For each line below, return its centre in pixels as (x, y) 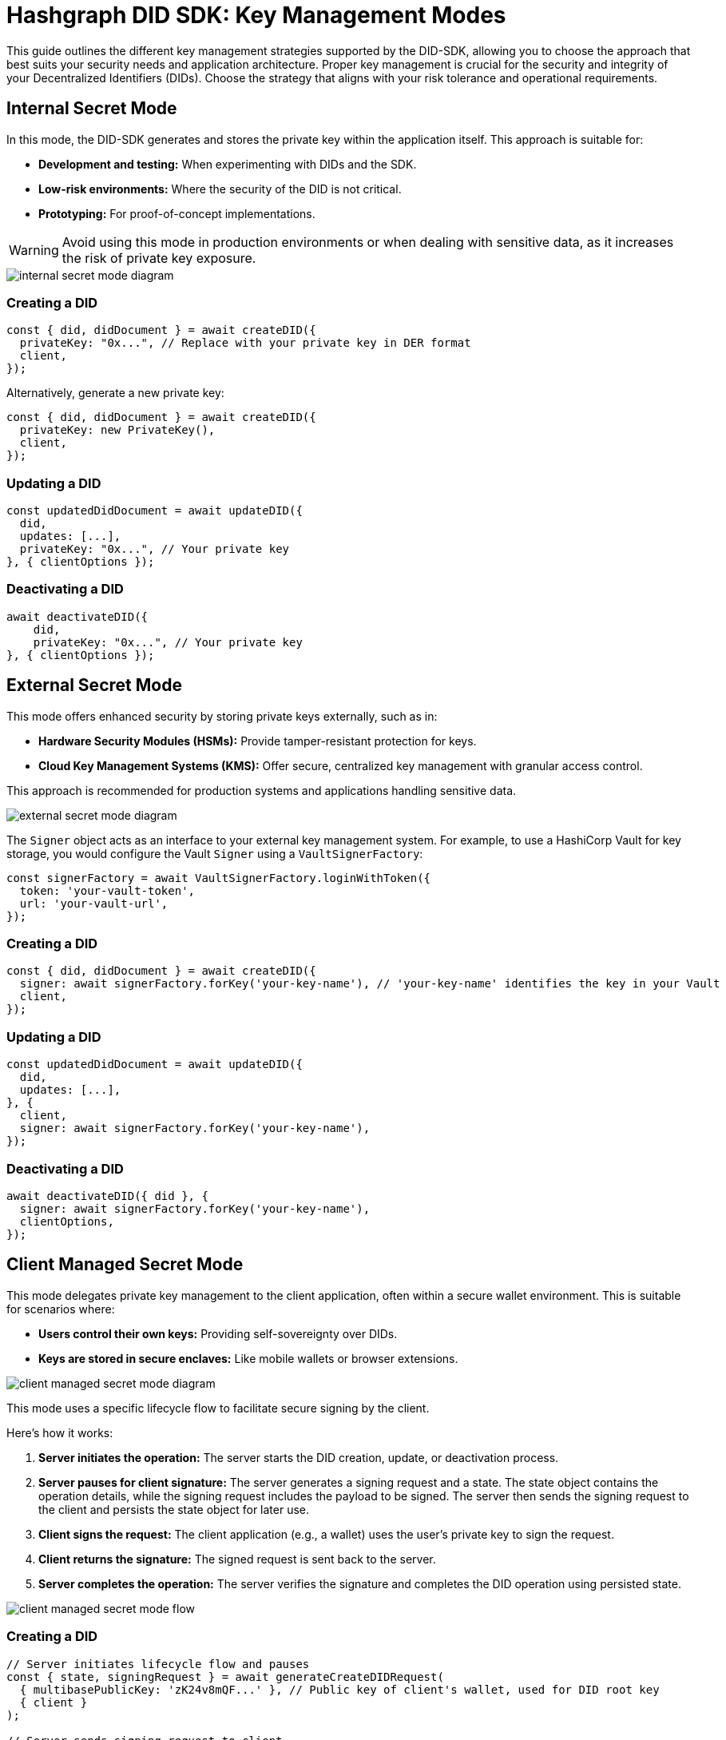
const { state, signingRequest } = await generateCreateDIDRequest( (225, 1676)
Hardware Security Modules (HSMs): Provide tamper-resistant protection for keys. (258, 741)
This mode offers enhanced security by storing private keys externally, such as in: (222, 716)
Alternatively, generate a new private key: (115, 393)
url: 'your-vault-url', (94, 903)
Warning (34, 250)
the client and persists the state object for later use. (174, 1509)
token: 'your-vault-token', (107, 890)
